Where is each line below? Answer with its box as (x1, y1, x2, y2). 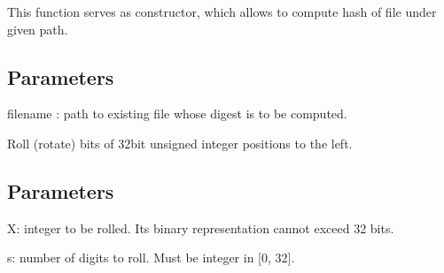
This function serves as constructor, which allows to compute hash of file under (7, 3, 437, 20)
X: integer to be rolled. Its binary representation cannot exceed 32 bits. (7, 218, 394, 237)
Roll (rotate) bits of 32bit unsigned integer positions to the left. (7, 133, 353, 152)
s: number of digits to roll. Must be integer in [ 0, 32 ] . (7, 248, 295, 267)
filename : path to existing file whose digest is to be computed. (7, 104, 347, 123)
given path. (7, 19, 68, 38)
